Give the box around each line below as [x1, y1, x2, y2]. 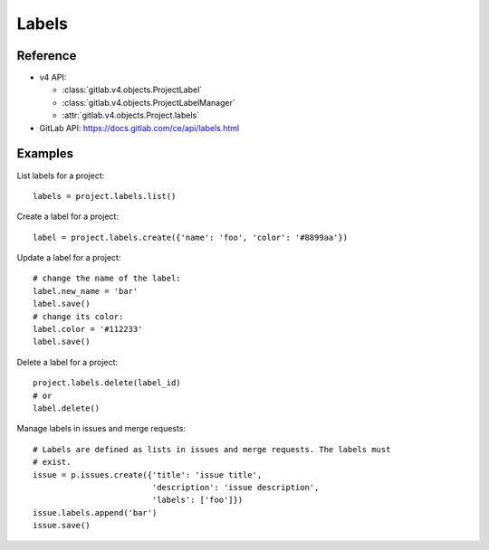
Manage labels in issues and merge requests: [16, 423, 186, 434]
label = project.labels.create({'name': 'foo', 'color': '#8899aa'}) [33, 232, 349, 242]
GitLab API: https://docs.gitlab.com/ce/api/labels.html [39, 122, 240, 133]
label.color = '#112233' [33, 324, 143, 335]
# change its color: [33, 311, 124, 321]
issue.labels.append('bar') [33, 507, 158, 517]
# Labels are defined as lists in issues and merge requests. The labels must [33, 444, 391, 454]
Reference [16, 48, 77, 63]
